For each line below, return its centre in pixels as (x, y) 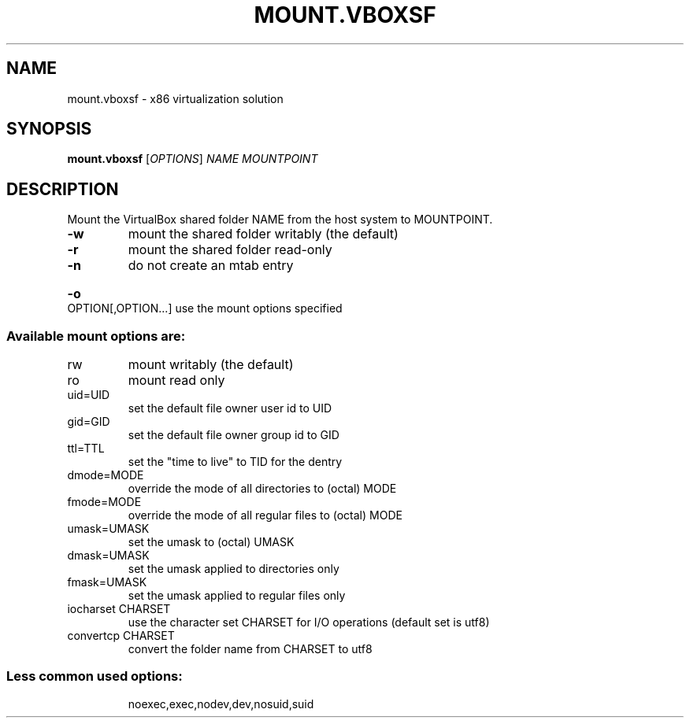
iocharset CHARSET (119, 609)
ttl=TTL (86, 449)
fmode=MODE (104, 502)
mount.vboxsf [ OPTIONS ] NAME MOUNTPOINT (193, 159)
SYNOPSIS (49, 129)
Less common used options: (95, 676)
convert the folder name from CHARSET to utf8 (250, 649)
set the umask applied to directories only (234, 569)
